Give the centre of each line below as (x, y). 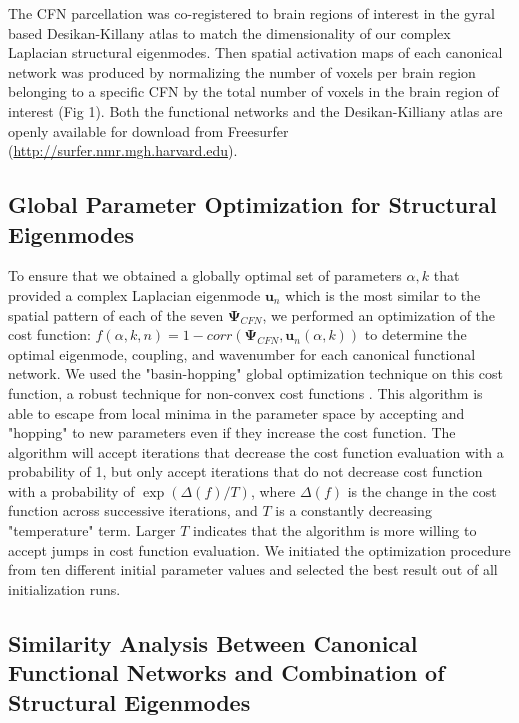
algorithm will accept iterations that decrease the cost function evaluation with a (256, 451)
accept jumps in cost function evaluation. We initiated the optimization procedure (259, 549)
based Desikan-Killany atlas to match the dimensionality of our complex (229, 32)
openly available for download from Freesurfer (148, 130)
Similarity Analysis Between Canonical (213, 642)
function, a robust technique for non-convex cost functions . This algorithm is (245, 392)
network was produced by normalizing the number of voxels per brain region (242, 71)
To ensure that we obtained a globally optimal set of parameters (205, 275)
